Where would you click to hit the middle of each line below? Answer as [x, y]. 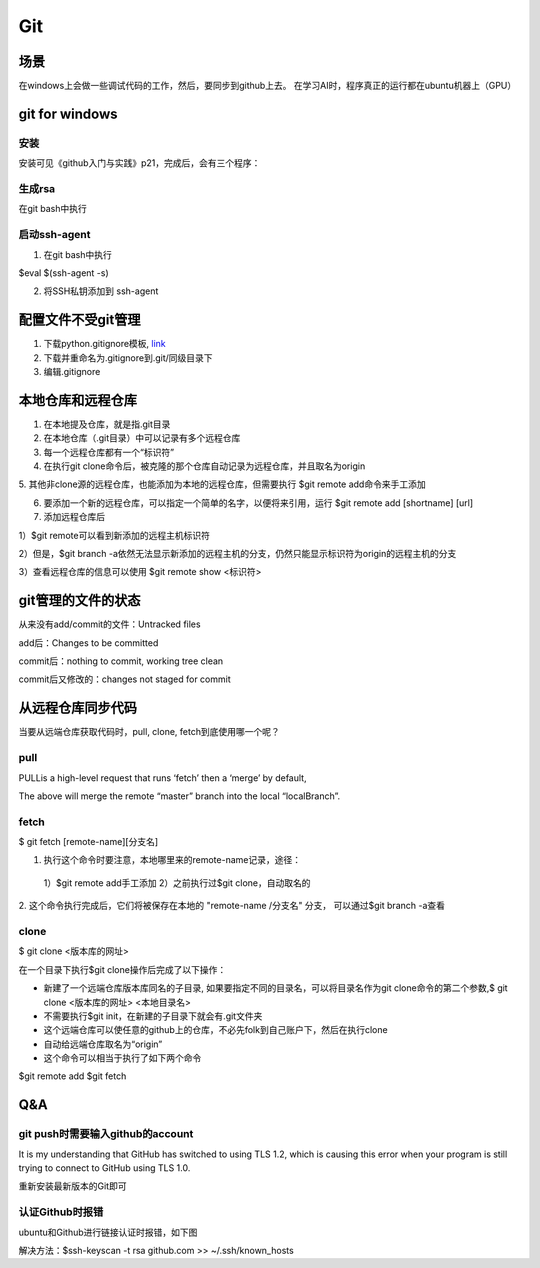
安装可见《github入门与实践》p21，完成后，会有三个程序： [139, 163]
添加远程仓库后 [74, 517]
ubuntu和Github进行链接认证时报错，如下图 [108, 1232]
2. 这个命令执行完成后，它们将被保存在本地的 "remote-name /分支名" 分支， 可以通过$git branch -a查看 [231, 906]
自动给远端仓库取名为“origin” [103, 1044]
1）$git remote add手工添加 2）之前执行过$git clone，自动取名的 [177, 882]
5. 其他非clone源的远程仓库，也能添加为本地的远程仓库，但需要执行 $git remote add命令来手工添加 [222, 484]
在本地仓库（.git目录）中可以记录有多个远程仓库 [142, 438]
